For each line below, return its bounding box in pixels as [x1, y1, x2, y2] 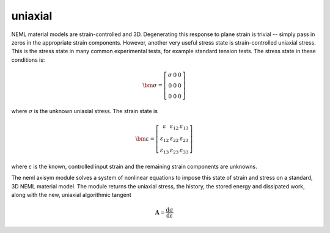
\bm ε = [135, 135, 155, 142]
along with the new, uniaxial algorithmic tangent [11, 191, 131, 199]
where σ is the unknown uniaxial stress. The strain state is [11, 107, 158, 114]
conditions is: [11, 56, 45, 64]
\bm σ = [142, 81, 163, 89]
